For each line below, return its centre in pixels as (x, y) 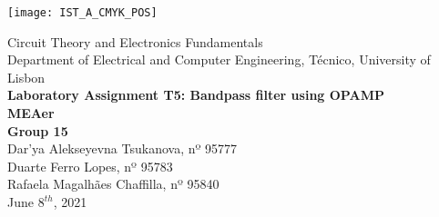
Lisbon (26, 77)
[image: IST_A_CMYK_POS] (82, 13)
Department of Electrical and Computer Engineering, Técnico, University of (219, 59)
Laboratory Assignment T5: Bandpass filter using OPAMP (196, 95)
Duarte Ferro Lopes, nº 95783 (90, 166)
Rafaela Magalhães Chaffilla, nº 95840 (113, 184)
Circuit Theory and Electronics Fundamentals (135, 41)
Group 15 (38, 130)
